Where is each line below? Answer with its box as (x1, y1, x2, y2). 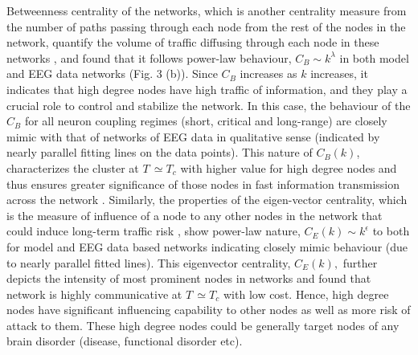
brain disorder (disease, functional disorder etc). (6, 333, 243, 349)
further (342, 254, 378, 271)
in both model (339, 49, 409, 66)
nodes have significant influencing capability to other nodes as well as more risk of (6, 301, 411, 318)
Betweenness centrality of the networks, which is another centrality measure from (6, 2, 407, 18)
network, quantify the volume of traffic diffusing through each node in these (6, 34, 379, 51)
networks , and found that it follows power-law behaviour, (6, 49, 292, 66)
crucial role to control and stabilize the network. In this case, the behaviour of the (6, 96, 411, 113)
